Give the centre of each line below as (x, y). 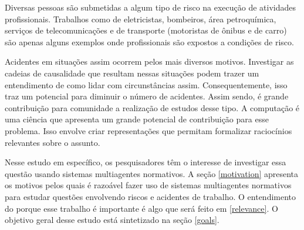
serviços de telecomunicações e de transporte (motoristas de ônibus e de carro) (146, 30)
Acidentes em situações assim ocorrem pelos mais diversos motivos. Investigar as (149, 61)
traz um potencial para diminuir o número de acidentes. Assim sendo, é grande (147, 96)
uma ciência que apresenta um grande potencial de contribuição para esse (137, 119)
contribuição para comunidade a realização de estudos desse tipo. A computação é (152, 107)
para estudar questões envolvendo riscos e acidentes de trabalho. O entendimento (151, 196)
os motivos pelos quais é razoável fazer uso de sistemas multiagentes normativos (148, 185)
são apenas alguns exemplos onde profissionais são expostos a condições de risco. (149, 41)
